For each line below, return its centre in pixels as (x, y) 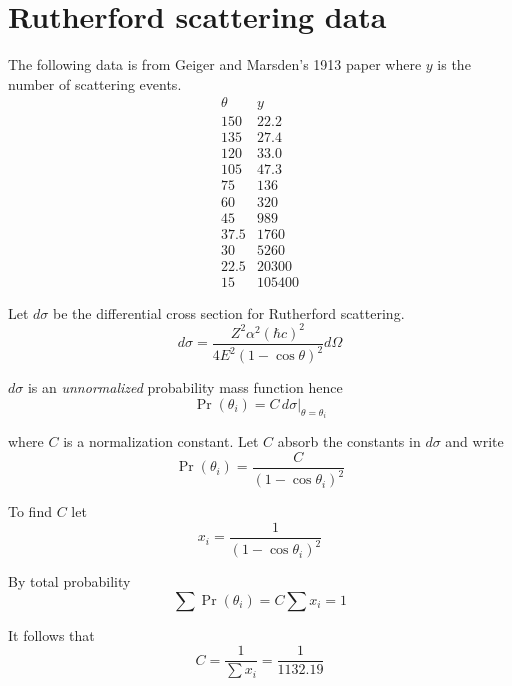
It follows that (51, 634)
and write (474, 441)
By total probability (69, 581)
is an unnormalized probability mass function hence (185, 387)
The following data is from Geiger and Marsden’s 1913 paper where (215, 64)
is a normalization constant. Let (161, 441)
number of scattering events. (95, 83)
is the (454, 64)
